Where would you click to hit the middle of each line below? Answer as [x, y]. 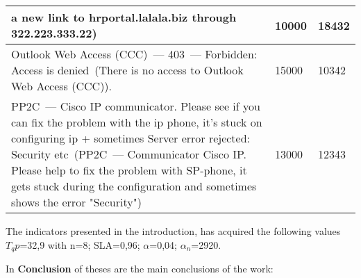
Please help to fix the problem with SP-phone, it [129, 170]
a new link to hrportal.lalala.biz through [124, 17]
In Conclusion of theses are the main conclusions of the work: [140, 269]
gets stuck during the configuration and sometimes [134, 186]
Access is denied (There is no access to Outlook [127, 70]
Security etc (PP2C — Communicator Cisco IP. [129, 154]
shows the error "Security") [76, 202]
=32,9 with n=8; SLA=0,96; [80, 244]
